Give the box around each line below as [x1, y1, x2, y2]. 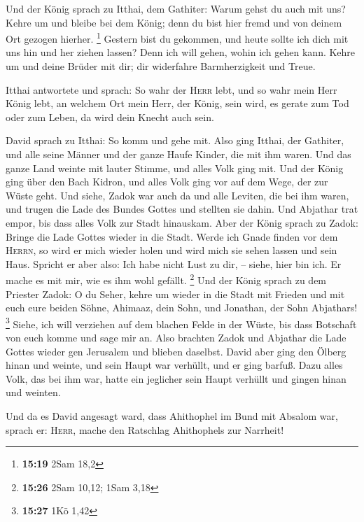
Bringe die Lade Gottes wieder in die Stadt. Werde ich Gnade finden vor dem [6, 229, 338, 244]
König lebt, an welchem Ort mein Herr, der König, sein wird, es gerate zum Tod [6, 96, 349, 111]
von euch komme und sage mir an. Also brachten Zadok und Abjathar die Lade [6, 330, 346, 345]
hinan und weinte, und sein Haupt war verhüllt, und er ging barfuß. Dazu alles [6, 358, 343, 372]
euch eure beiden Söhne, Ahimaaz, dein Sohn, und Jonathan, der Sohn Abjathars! [6, 300, 358, 315]
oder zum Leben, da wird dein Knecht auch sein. [6, 109, 214, 124]
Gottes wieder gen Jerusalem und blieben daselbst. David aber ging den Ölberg [6, 344, 346, 358]
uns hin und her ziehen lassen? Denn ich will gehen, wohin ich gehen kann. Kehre [6, 45, 356, 59]
